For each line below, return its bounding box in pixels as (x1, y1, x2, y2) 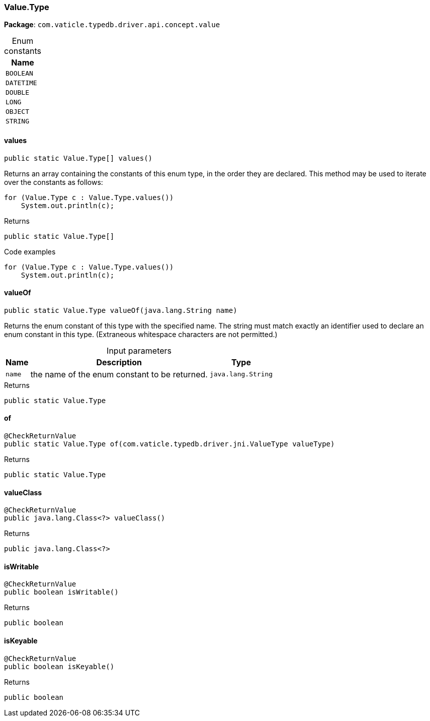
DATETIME (6, 79, 37, 87)
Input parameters (107, 345, 172, 356)
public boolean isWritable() (4, 588, 119, 597)
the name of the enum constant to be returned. (30, 369, 208, 379)
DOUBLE (6, 89, 29, 97)
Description (96, 357, 142, 367)
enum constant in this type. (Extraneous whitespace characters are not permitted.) (4, 330, 278, 339)
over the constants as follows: (4, 177, 103, 186)
